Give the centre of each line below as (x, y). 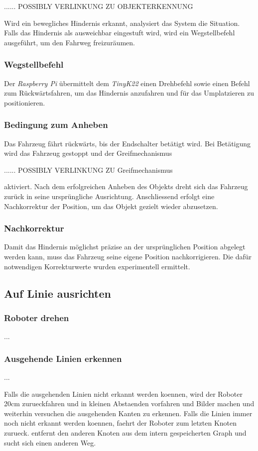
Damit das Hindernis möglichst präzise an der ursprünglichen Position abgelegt (125, 247)
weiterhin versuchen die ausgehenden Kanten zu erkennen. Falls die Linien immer (128, 413)
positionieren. (25, 102)
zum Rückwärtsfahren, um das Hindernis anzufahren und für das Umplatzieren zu (129, 93)
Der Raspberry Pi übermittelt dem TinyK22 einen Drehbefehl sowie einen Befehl (127, 83)
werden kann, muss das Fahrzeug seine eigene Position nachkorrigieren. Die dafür (128, 256)
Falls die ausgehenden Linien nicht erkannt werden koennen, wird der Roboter (123, 394)
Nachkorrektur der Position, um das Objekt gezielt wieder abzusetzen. (111, 206)
